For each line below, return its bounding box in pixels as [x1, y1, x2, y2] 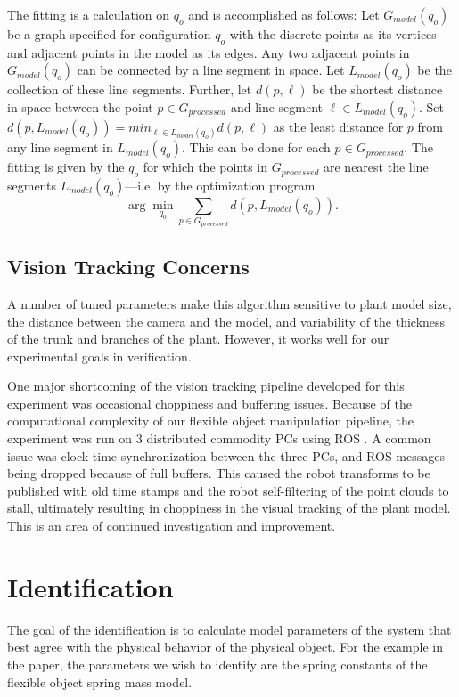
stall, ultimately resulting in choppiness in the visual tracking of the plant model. [7, 498, 451, 517]
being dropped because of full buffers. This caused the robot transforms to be [7, 464, 430, 482]
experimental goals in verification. [7, 346, 192, 365]
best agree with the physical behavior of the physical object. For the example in [7, 637, 443, 656]
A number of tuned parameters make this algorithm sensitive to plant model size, [7, 294, 452, 312]
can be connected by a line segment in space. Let [77, 61, 345, 79]
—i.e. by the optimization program [125, 175, 316, 194]
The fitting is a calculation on [7, 5, 170, 23]
